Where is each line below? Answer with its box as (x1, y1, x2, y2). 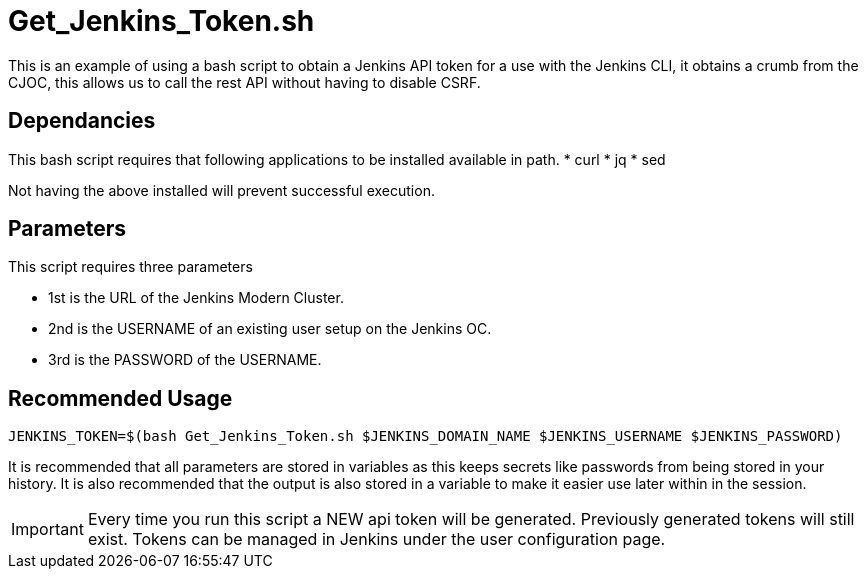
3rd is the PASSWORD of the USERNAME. (48, 351, 322, 369)
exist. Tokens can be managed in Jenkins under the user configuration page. (87, 529, 666, 550)
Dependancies (8, 108, 156, 134)
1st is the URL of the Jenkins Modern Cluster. (48, 289, 344, 307)
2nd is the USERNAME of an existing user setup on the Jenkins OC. (48, 320, 492, 338)
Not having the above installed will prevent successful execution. (8, 181, 435, 199)
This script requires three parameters (8, 258, 253, 276)
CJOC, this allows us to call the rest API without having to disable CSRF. (8, 73, 481, 91)
